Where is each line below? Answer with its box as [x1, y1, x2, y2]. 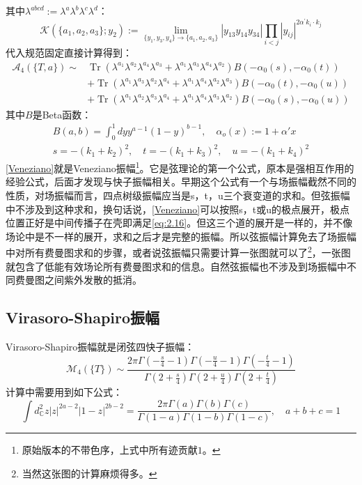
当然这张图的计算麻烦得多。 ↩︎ [22, 465, 157, 480]
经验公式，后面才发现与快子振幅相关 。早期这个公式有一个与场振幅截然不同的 [6, 174, 356, 189]
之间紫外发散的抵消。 [44, 272, 142, 287]
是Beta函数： [32, 107, 92, 121]
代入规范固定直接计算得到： [6, 45, 132, 59]
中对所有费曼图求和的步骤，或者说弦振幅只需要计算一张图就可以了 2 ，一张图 [6, 243, 351, 259]
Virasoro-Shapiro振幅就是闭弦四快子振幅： [6, 339, 195, 353]
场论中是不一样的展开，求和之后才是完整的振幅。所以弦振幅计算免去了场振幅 [6, 229, 356, 243]
